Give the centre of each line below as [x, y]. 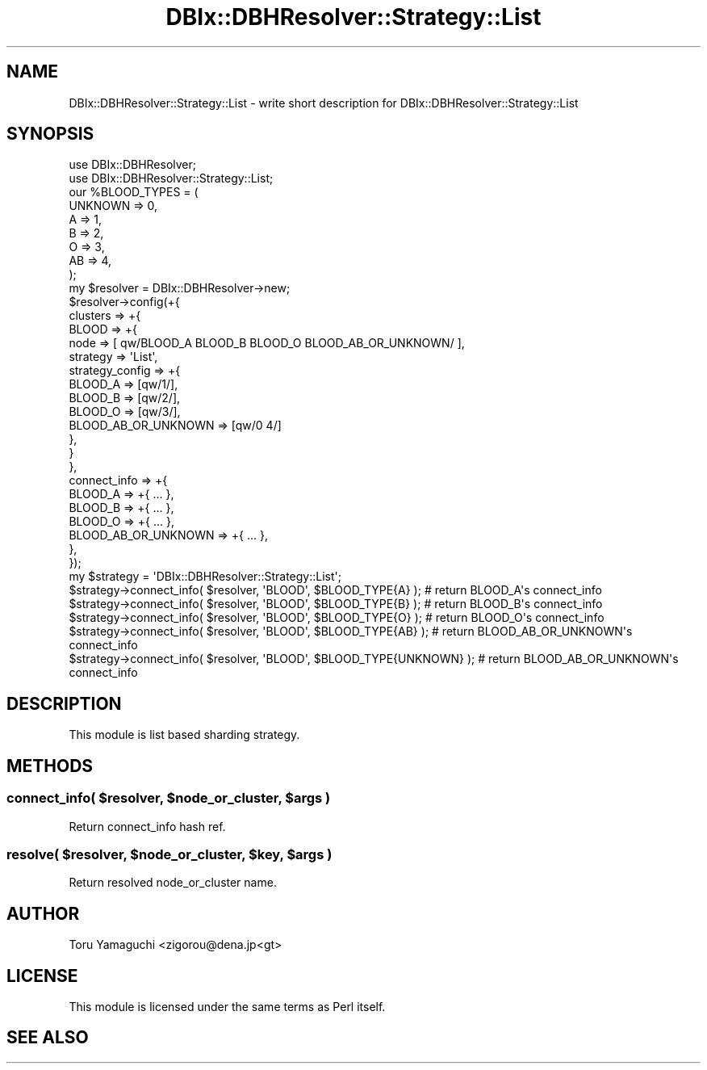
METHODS [50, 766]
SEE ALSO [48, 1038]
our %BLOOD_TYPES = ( [134, 192]
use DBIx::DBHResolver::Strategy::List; [171, 178]
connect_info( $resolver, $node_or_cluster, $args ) [169, 798]
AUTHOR [43, 913]
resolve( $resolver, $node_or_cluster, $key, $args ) [169, 854]
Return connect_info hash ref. [147, 826]
